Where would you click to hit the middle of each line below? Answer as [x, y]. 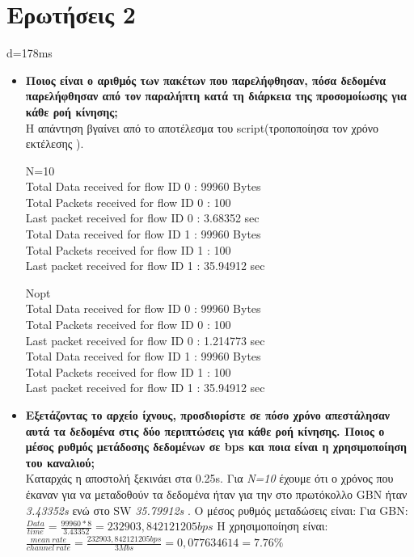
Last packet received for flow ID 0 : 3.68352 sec [142, 218]
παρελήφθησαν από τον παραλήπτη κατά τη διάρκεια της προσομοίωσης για [216, 96]
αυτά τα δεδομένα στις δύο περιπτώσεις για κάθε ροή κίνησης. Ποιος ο [205, 430]
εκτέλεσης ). [55, 143]
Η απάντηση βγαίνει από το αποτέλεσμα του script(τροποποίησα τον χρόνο [202, 127]
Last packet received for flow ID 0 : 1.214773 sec [145, 340]
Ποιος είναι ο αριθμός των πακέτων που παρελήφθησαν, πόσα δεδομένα [206, 80]
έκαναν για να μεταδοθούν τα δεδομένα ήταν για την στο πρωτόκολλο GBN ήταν [216, 494]
